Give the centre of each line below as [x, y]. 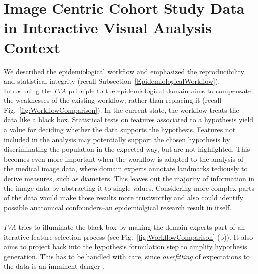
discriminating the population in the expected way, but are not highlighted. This [127, 149]
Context [32, 47]
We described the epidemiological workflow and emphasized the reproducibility [124, 71]
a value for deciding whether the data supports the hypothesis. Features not [120, 130]
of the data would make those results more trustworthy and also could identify [124, 198]
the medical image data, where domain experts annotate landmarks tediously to [126, 168]
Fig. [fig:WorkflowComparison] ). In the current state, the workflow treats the [122, 110]
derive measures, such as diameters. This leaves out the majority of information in [129, 178]
